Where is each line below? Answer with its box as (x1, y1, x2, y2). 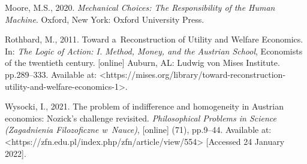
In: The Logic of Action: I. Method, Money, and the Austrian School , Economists (5, 44, 303, 57)
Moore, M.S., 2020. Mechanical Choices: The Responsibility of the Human (5, 1, 275, 13)
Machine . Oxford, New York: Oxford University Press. (5, 13, 204, 25)
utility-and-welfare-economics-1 (5, 80, 119, 92)
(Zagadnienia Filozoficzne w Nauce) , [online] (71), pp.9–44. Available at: (5, 123, 272, 136)
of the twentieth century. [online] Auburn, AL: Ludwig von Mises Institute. (5, 56, 280, 69)
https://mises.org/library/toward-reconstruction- (106, 68, 286, 80)
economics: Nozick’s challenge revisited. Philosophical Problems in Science (5, 111, 277, 124)
